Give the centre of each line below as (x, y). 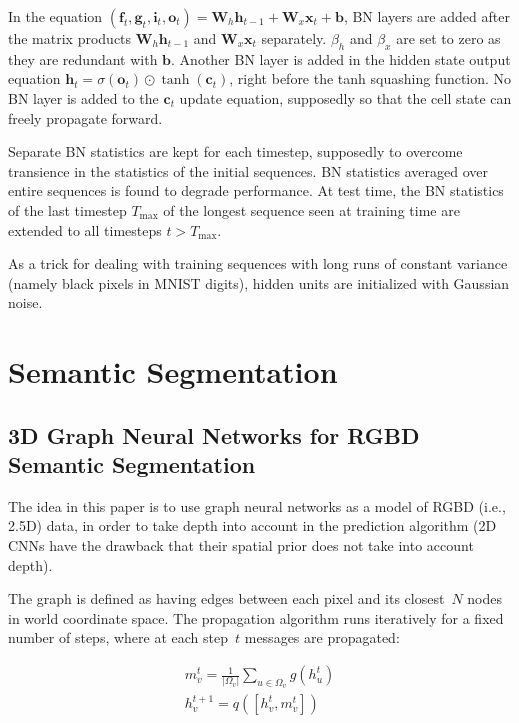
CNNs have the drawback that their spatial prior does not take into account (241, 545)
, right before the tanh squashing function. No (370, 78)
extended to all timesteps (85, 229)
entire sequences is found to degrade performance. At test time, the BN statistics (256, 190)
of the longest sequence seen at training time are (311, 209)
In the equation (55, 16)
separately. (294, 38)
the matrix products (70, 38)
